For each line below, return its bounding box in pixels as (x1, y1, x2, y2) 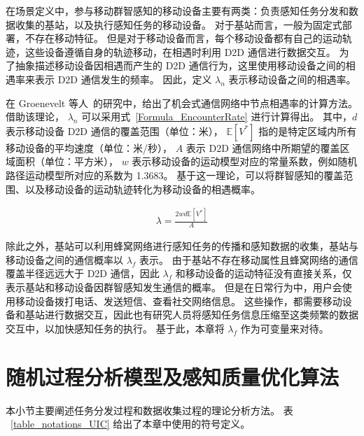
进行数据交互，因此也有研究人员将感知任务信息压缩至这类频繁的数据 (44, 307, 358, 322)
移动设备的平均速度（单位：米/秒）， (6, 140, 172, 155)
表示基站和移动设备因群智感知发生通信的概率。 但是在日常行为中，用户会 (6, 280, 342, 295)
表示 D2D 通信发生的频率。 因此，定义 (34, 71, 212, 86)
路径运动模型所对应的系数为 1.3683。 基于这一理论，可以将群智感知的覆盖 (6, 167, 344, 182)
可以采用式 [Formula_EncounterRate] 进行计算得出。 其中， (81, 109, 353, 124)
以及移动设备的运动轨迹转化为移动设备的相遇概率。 (24, 181, 260, 196)
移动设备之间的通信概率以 (6, 252, 123, 267)
